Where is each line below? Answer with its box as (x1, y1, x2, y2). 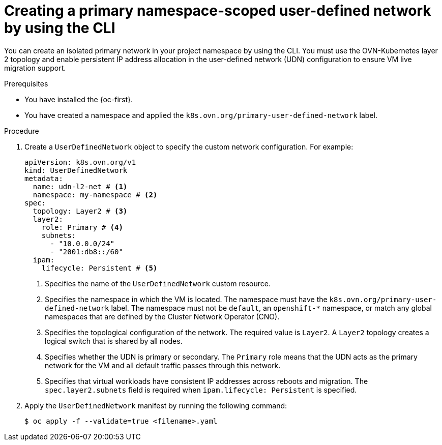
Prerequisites (4, 79, 48, 88)
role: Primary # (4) (41, 223, 123, 231)
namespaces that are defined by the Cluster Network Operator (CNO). (45, 312, 280, 321)
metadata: (24, 174, 63, 183)
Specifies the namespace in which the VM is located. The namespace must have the (45, 294, 328, 304)
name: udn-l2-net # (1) (33, 182, 128, 191)
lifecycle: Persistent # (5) (41, 263, 158, 272)
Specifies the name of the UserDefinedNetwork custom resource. (45, 279, 271, 288)
